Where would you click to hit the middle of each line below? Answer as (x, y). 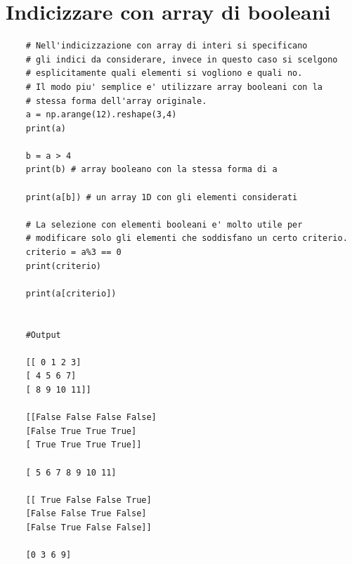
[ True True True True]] (84, 445)
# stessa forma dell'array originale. (116, 101)
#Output (43, 335)
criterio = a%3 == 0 (73, 253)
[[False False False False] (91, 418)
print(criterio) (64, 266)
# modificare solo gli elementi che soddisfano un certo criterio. (187, 238)
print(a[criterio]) (71, 293)
